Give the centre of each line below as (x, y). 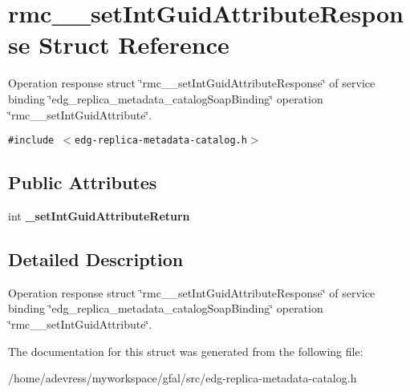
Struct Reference (134, 44)
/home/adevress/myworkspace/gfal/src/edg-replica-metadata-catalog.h (183, 378)
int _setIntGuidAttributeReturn (99, 215)
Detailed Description (96, 259)
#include (31, 141)
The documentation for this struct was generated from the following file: (186, 351)
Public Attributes (83, 182)
